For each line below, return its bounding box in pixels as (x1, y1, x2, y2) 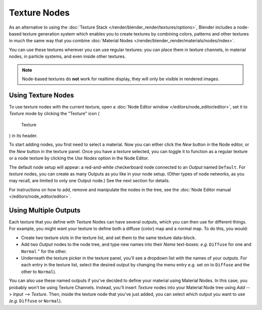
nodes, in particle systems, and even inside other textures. (9, 53, 126, 59)
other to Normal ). (21, 269, 57, 275)
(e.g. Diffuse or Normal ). (9, 298, 62, 304)
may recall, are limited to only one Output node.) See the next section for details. (9, 178, 170, 184)
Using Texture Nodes (9, 91, 74, 99)
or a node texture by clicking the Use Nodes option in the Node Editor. (9, 155, 149, 161)
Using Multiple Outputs (9, 206, 81, 214)
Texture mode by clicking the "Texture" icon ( (9, 111, 100, 117)
